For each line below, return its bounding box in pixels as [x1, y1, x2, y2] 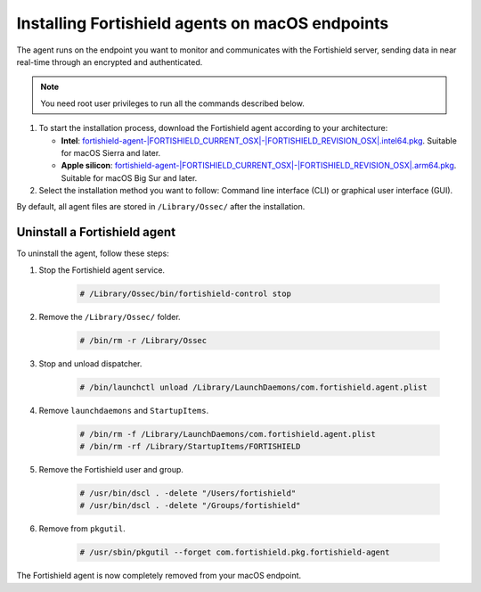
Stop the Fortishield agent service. [38, 264, 165, 275]
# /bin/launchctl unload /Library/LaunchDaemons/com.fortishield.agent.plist [79, 382, 428, 392]
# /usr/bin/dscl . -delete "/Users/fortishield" [79, 489, 297, 498]
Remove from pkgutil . [38, 523, 126, 534]
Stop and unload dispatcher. [38, 358, 143, 369]
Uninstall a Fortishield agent [16, 225, 176, 240]
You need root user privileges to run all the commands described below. [40, 98, 305, 109]
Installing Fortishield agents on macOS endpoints [16, 13, 389, 33]
